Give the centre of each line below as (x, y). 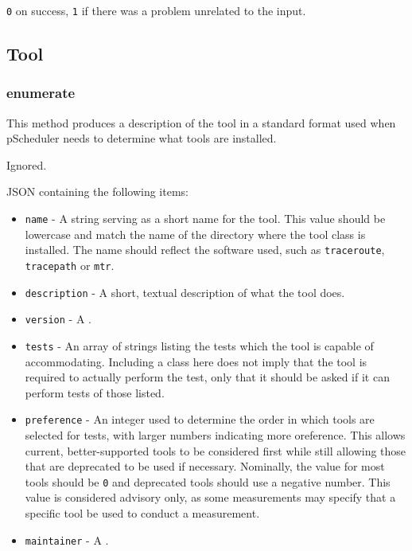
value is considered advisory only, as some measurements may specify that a (210, 497)
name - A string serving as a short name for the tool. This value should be (205, 219)
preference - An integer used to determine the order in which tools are (200, 419)
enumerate (41, 93)
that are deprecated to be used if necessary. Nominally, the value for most (205, 466)
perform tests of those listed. (95, 392)
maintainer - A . (67, 539)
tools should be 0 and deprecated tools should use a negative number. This (208, 481)
